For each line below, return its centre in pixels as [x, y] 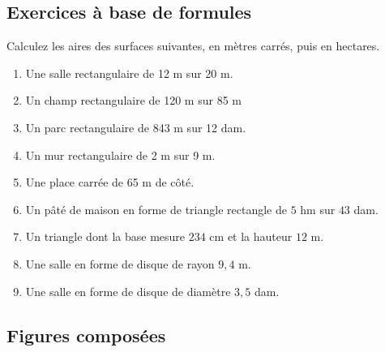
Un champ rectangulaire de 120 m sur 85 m [133, 100]
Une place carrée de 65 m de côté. [110, 182]
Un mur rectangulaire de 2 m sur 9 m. [120, 155]
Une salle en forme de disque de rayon [120, 263]
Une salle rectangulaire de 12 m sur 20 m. [129, 73]
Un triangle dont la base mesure [105, 236]
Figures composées [86, 335]
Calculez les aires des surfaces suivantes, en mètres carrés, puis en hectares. [193, 46]
